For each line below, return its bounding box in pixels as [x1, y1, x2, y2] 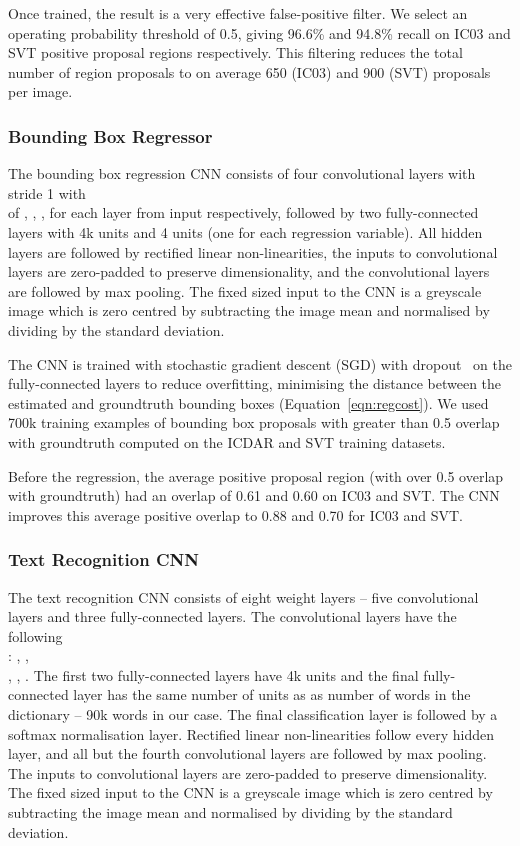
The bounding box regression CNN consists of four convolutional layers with [8, 163, 476, 184]
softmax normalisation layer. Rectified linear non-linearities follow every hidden [8, 723, 494, 744]
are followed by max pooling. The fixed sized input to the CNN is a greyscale [8, 280, 482, 301]
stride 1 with [8, 182, 86, 203]
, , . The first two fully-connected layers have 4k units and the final [8, 664, 419, 685]
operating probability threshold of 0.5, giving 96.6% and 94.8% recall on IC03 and [8, 22, 511, 43]
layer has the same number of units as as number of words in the [73, 684, 471, 705]
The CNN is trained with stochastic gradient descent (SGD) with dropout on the [8, 353, 512, 374]
